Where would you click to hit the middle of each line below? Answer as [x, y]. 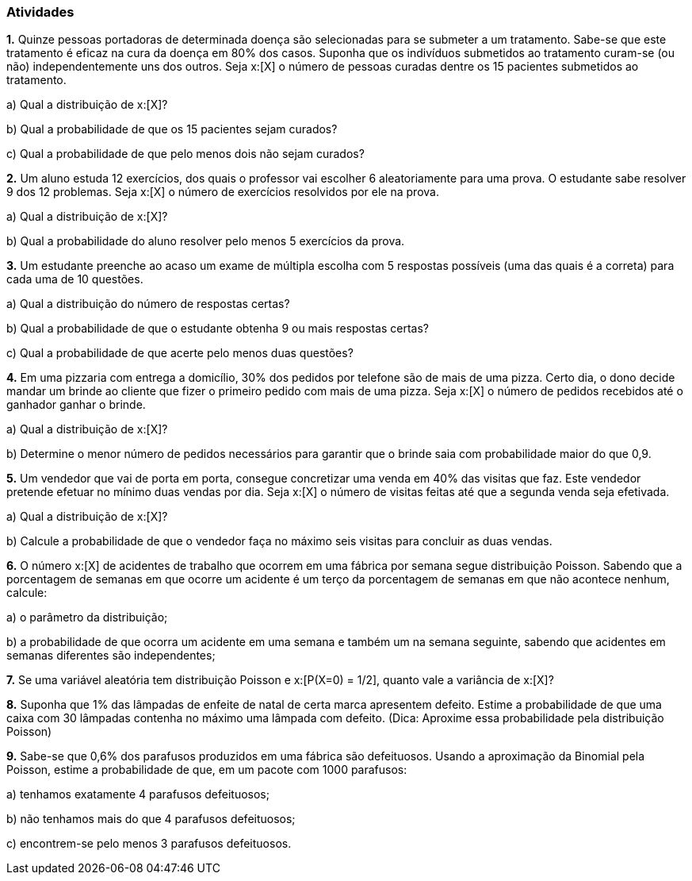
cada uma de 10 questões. [75, 279]
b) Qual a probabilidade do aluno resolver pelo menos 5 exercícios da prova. [206, 241]
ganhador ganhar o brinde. [76, 405]
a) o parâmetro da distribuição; [87, 617]
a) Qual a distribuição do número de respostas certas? [148, 304]
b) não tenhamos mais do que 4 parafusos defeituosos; [151, 819]
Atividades [40, 12]
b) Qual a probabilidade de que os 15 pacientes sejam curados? [172, 129]
